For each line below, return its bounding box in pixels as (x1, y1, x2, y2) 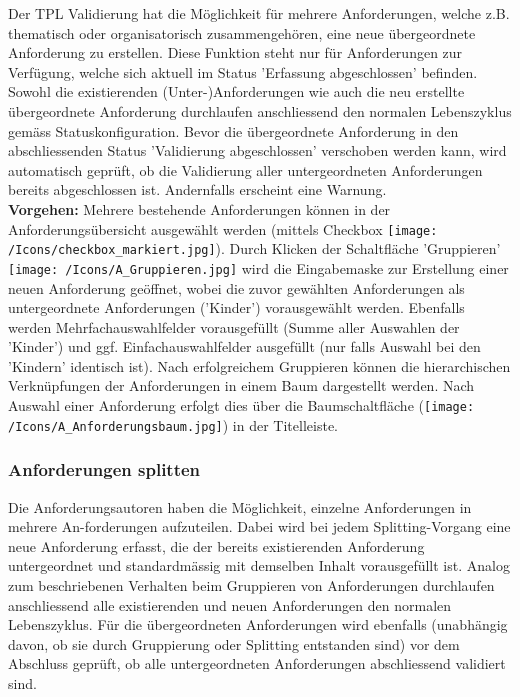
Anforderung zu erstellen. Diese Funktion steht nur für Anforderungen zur (8, 42, 463, 63)
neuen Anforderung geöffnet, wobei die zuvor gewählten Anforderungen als (8, 277, 465, 298)
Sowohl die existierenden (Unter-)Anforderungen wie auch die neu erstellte (8, 81, 465, 102)
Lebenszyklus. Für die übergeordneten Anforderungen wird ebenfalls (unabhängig (8, 614, 508, 635)
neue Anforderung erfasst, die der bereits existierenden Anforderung (8, 535, 425, 556)
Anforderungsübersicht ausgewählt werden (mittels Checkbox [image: (8, 218, 438, 239)
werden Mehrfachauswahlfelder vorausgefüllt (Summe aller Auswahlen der (8, 316, 460, 337)
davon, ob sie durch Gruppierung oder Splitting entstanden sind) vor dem (8, 633, 460, 654)
